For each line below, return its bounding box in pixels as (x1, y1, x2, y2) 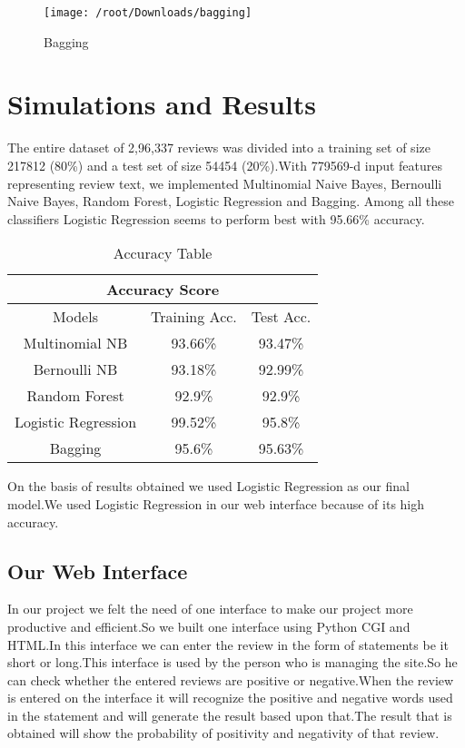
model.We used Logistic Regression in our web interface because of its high (7, 494, 425, 513)
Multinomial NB (23, 332, 128, 354)
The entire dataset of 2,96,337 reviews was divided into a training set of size (7, 138, 430, 157)
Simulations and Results (7, 85, 316, 123)
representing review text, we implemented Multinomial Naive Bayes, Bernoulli (7, 173, 442, 192)
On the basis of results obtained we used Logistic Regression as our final (7, 477, 410, 496)
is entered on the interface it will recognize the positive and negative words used (7, 688, 453, 707)
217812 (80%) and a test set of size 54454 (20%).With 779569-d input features (7, 155, 443, 174)
